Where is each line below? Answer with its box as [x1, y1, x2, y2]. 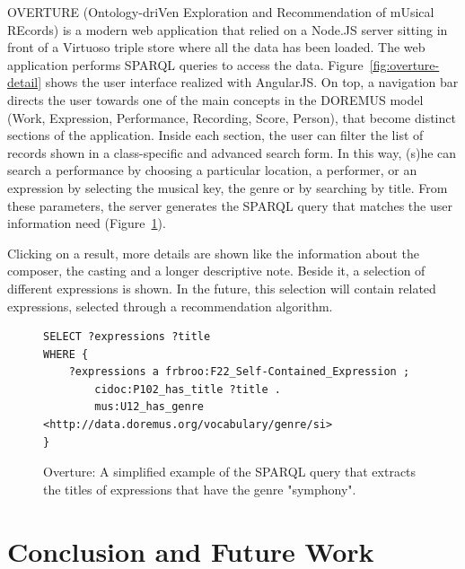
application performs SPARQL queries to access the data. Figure [7, 55, 364, 74]
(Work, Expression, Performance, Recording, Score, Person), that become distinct [7, 108, 456, 127]
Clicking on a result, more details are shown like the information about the [7, 243, 419, 262]
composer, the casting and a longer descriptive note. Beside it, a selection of [7, 261, 426, 280]
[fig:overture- [369, 55, 440, 74]
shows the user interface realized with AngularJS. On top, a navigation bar [45, 73, 459, 92]
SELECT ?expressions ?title [43, 330, 211, 344]
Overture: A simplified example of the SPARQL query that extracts [43, 462, 417, 481]
